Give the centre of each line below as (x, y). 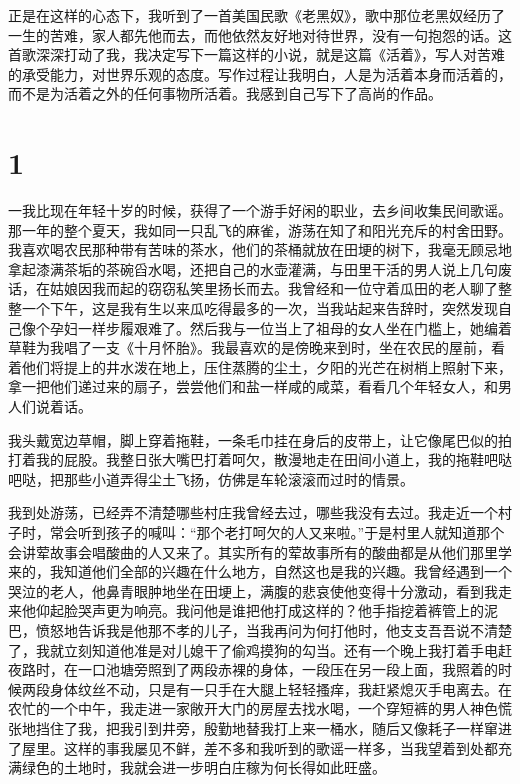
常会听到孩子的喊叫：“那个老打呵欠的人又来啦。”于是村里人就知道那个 (277, 532)
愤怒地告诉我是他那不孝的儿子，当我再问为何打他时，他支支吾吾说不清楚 (273, 629)
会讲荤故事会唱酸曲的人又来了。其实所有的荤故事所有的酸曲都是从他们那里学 (260, 551)
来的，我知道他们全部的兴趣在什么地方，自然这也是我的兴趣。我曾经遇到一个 (260, 571)
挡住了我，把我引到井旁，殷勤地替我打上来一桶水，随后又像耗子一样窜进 (273, 727)
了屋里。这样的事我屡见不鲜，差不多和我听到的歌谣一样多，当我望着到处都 (253, 747)
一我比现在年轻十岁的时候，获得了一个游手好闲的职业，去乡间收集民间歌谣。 (260, 210)
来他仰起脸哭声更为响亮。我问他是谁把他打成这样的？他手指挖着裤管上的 (246, 610)
